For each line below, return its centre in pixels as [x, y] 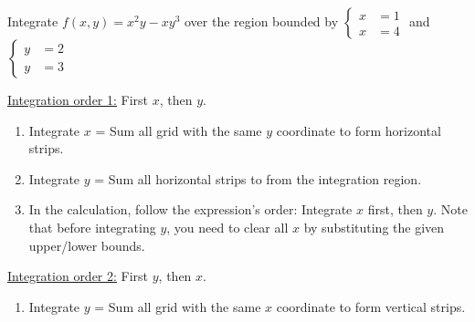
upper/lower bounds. [87, 245]
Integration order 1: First [78, 99]
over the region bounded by [261, 21]
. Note [450, 209]
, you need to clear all [227, 227]
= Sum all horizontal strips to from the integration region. [258, 178]
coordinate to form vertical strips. [371, 306]
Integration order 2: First [78, 276]
